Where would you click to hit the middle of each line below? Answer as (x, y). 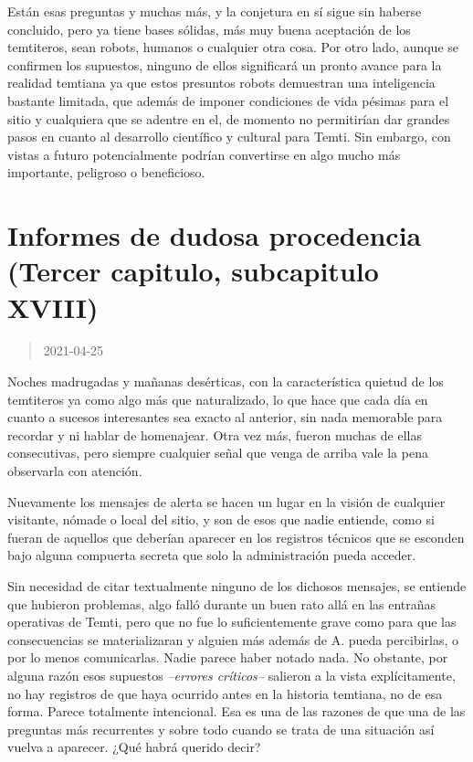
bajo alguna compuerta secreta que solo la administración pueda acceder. (212, 555)
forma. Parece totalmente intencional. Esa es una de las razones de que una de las (236, 711)
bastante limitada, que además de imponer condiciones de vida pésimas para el (228, 100)
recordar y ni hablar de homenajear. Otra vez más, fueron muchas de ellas (215, 434)
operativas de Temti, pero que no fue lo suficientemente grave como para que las (232, 622)
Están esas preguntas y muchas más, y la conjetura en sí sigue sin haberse (215, 11)
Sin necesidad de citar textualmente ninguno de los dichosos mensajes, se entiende (237, 585)
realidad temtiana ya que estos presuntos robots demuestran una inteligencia (221, 83)
